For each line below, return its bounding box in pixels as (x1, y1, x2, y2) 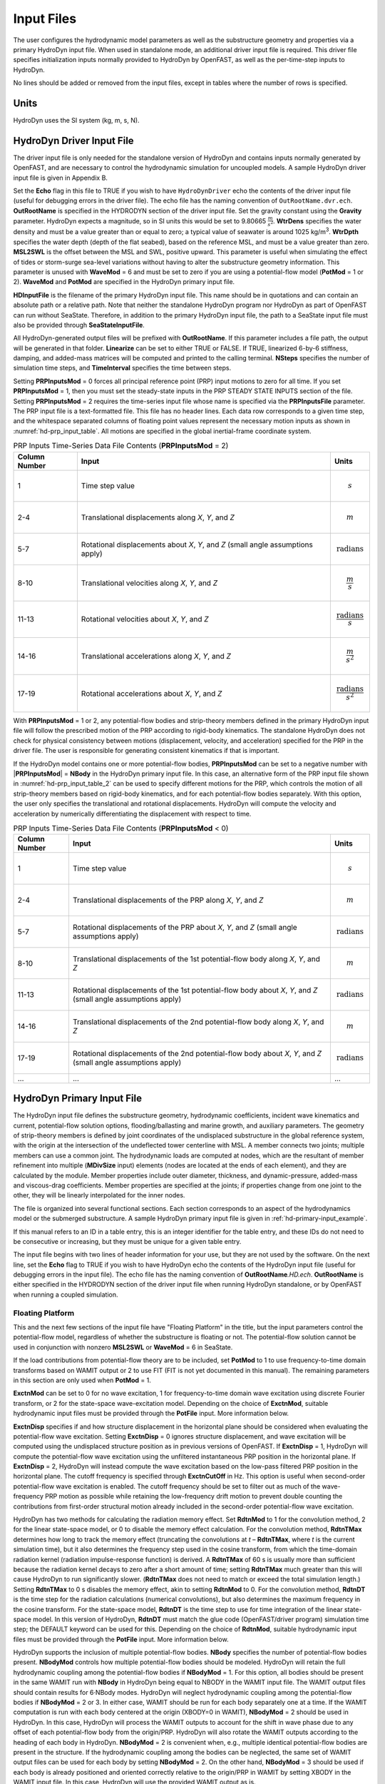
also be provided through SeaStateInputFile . (13, 320, 145, 329)
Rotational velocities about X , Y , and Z (81, 614, 210, 624)
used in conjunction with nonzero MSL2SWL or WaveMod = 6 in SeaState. (13, 1342, 233, 1352)
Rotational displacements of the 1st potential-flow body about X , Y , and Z (72, 985, 318, 995)
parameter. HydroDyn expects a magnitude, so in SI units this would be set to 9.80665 (13, 216, 267, 225)
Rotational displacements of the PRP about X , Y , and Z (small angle (72, 922, 297, 932)
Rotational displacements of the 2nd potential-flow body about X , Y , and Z (72, 1048, 322, 1058)
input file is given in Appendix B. (13, 173, 108, 182)
